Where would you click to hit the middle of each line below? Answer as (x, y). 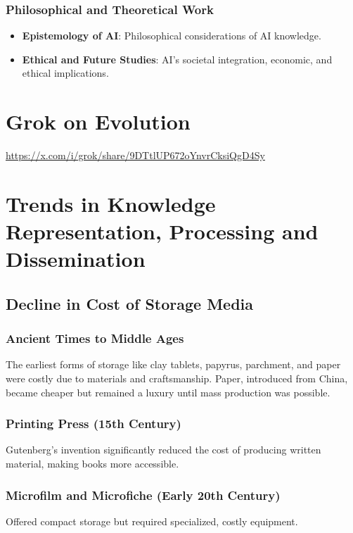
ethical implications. (65, 73)
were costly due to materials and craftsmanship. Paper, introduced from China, (177, 378)
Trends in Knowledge (111, 203)
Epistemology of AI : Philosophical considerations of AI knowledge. (172, 36)
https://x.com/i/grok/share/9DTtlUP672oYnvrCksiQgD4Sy (135, 155)
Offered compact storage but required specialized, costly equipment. (152, 521)
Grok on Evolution (98, 121)
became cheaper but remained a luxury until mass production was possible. (168, 392)
